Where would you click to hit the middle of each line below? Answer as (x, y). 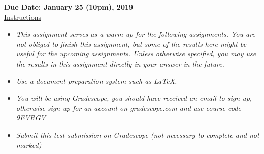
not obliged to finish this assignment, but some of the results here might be (131, 43)
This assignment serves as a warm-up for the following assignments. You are (136, 34)
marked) (29, 145)
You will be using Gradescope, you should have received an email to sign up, (134, 98)
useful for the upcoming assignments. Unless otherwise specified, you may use (136, 54)
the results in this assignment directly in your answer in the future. (120, 63)
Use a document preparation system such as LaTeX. (96, 81)
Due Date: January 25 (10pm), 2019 (69, 7)
